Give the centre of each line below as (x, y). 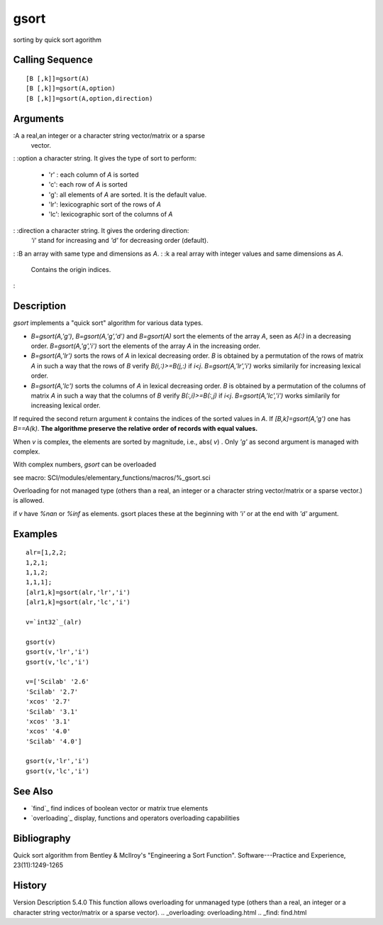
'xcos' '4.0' (48, 732)
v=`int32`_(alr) (54, 622)
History (30, 886)
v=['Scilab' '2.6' (58, 682)
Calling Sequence (53, 60)
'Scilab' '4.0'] (54, 741)
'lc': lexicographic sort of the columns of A (111, 214)
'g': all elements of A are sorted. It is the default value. (128, 195)
